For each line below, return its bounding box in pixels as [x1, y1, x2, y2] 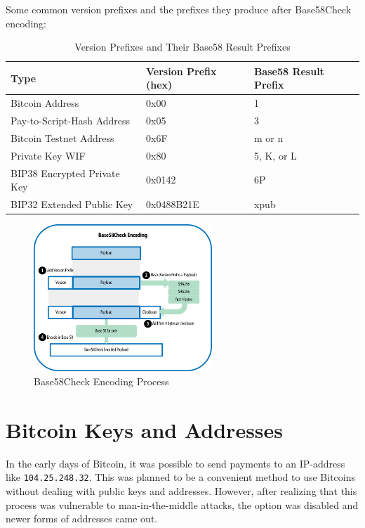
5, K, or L [253, 148, 297, 162]
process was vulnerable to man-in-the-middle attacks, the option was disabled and [6, 497, 359, 512]
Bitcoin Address [11, 96, 79, 110]
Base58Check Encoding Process [34, 374, 169, 389]
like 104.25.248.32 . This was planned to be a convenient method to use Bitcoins [6, 470, 355, 484]
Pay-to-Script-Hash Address [11, 113, 131, 128]
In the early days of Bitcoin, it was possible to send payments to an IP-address [6, 456, 345, 470]
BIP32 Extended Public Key [11, 197, 133, 212]
